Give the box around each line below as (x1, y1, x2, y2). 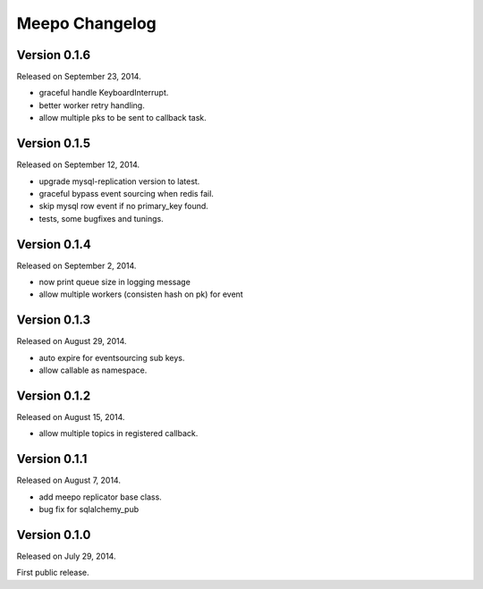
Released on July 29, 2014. (16, 551, 116, 561)
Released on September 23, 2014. (16, 72, 142, 82)
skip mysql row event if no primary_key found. (38, 201, 209, 212)
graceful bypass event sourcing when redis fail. (38, 188, 215, 198)
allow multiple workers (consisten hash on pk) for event (38, 289, 243, 299)
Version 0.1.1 (16, 451, 88, 467)
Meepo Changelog (16, 13, 157, 33)
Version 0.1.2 (16, 388, 91, 403)
